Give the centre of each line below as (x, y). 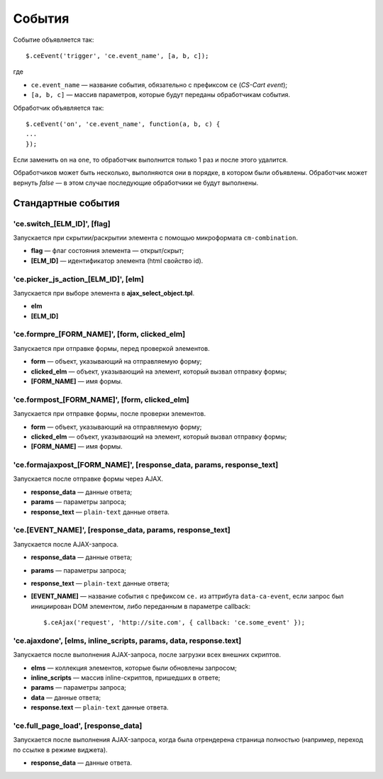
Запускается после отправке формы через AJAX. (88, 479)
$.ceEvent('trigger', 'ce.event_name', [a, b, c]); (117, 56)
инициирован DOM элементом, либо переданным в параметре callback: (141, 606)
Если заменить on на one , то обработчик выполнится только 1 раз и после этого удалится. (151, 160)
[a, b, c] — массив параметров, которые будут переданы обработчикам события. (161, 95)
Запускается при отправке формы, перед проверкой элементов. (111, 348)
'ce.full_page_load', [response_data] (78, 725)
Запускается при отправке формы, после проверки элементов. (110, 414)
